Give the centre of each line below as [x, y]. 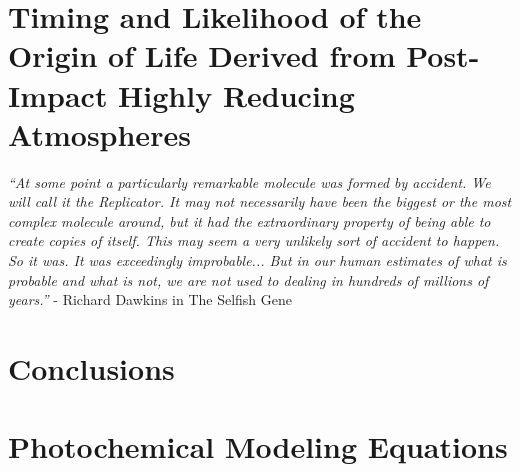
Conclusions [91, 368]
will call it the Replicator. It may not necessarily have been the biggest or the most [260, 201]
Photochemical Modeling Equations [258, 446]
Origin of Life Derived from [202, 55]
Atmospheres [99, 133]
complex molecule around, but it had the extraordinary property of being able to [249, 220]
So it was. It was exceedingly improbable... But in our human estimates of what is [257, 260]
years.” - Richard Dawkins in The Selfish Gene [150, 299]
